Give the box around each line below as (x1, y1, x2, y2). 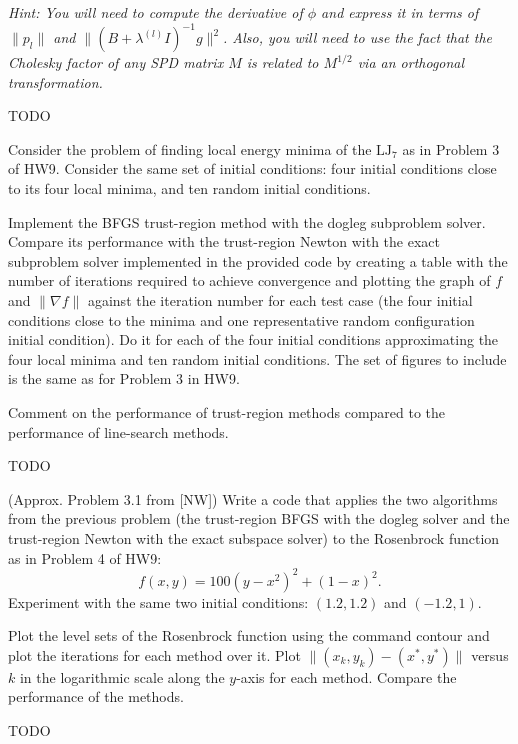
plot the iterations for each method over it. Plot (8, 644, 301, 665)
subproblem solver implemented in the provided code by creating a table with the (8, 250, 508, 271)
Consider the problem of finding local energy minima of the (8, 138, 372, 159)
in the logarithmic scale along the (19, 666, 225, 687)
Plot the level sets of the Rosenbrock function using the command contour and (8, 625, 490, 646)
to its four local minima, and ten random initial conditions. (8, 178, 371, 199)
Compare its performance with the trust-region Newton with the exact (8, 231, 440, 252)
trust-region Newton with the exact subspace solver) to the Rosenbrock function (8, 527, 500, 548)
